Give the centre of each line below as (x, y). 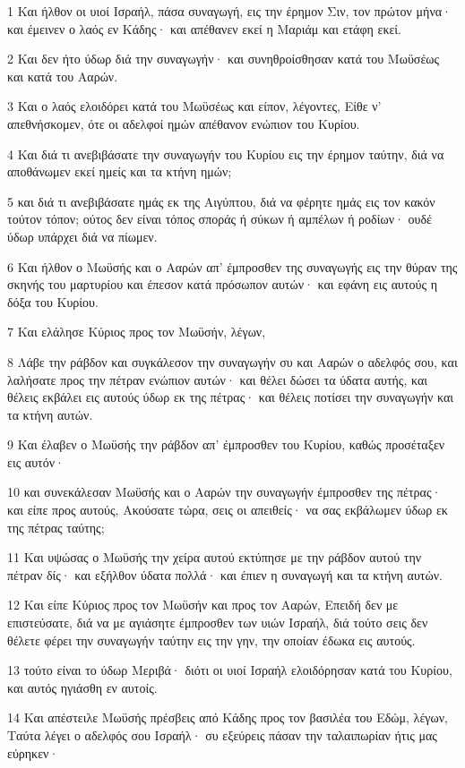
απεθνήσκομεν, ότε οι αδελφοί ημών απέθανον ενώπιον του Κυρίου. (184, 123)
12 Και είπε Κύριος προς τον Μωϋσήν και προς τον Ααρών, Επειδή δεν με (203, 605)
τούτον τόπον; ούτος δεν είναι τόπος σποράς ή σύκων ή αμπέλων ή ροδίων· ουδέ (220, 219)
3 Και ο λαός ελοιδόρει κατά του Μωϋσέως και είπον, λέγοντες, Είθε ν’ (194, 106)
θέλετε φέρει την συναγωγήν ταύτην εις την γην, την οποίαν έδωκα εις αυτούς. (211, 640)
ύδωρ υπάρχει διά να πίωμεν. (82, 236)
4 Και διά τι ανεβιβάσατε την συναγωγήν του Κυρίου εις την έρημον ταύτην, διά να (226, 154)
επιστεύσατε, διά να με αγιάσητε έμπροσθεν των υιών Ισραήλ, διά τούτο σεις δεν (218, 623)
